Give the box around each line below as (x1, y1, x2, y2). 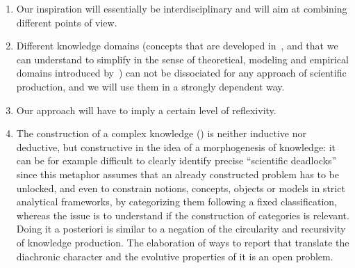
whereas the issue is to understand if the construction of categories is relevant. (16, 207, 349, 222)
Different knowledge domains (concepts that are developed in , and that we (16, 38, 338, 53)
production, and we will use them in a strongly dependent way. (16, 79, 285, 93)
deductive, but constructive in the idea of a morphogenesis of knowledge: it (16, 139, 336, 154)
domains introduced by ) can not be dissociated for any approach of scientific (16, 65, 347, 80)
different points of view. (16, 15, 117, 29)
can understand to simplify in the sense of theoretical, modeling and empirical (16, 52, 349, 66)
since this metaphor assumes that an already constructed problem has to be (16, 166, 340, 181)
